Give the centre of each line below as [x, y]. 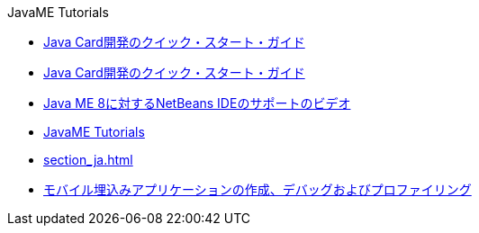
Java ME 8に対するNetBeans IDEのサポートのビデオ [197, 103]
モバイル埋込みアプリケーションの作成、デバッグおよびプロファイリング [258, 189]
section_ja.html [88, 160]
